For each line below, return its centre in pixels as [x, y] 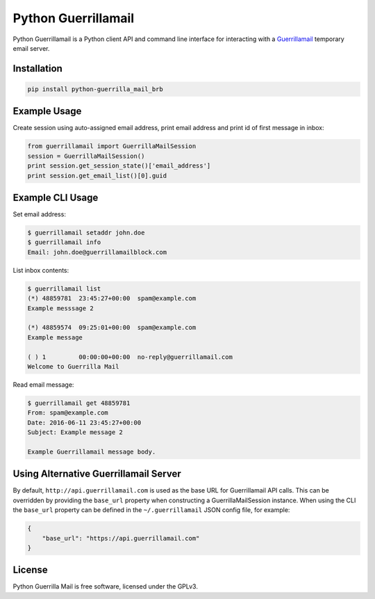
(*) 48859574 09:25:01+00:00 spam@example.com [112, 328]
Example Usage [47, 111]
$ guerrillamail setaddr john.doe [86, 233]
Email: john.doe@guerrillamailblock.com [97, 252]
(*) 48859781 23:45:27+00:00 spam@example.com [112, 298]
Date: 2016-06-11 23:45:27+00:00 [84, 422]
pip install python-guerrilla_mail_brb [95, 89]
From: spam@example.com [68, 413]
